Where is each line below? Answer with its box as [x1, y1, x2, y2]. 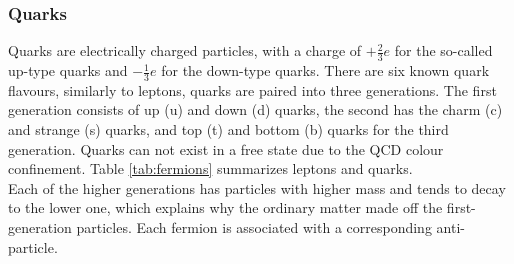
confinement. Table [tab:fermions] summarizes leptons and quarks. [8, 158, 413, 179]
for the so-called [394, 40, 493, 61]
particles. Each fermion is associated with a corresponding [76, 217, 432, 238]
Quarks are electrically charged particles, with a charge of [8, 40, 362, 61]
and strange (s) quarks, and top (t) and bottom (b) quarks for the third [8, 119, 449, 140]
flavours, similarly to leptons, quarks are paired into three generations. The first [8, 79, 497, 100]
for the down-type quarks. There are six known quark [161, 60, 490, 81]
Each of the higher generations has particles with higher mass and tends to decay [8, 177, 506, 198]
